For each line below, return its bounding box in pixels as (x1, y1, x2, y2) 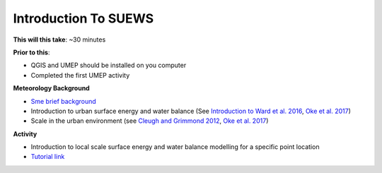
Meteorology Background (13, 84, 90, 93)
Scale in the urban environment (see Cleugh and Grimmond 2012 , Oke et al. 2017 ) (30, 117, 269, 125)
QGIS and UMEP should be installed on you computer (30, 61, 187, 70)
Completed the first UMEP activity (30, 71, 130, 79)
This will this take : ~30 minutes (13, 35, 106, 44)
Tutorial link (30, 153, 65, 161)
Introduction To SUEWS (13, 11, 154, 26)
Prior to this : (13, 48, 50, 56)
